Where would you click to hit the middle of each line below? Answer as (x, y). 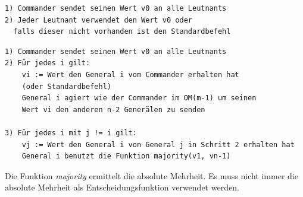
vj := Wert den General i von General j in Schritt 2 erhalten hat (158, 144)
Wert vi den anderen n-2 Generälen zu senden (113, 109)
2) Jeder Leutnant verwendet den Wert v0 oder (99, 20)
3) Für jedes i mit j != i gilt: (71, 133)
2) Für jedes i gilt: (48, 63)
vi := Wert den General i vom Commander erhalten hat (130, 74)
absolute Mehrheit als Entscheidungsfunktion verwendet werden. (122, 187)
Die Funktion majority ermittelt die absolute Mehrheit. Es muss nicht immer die (151, 175)
